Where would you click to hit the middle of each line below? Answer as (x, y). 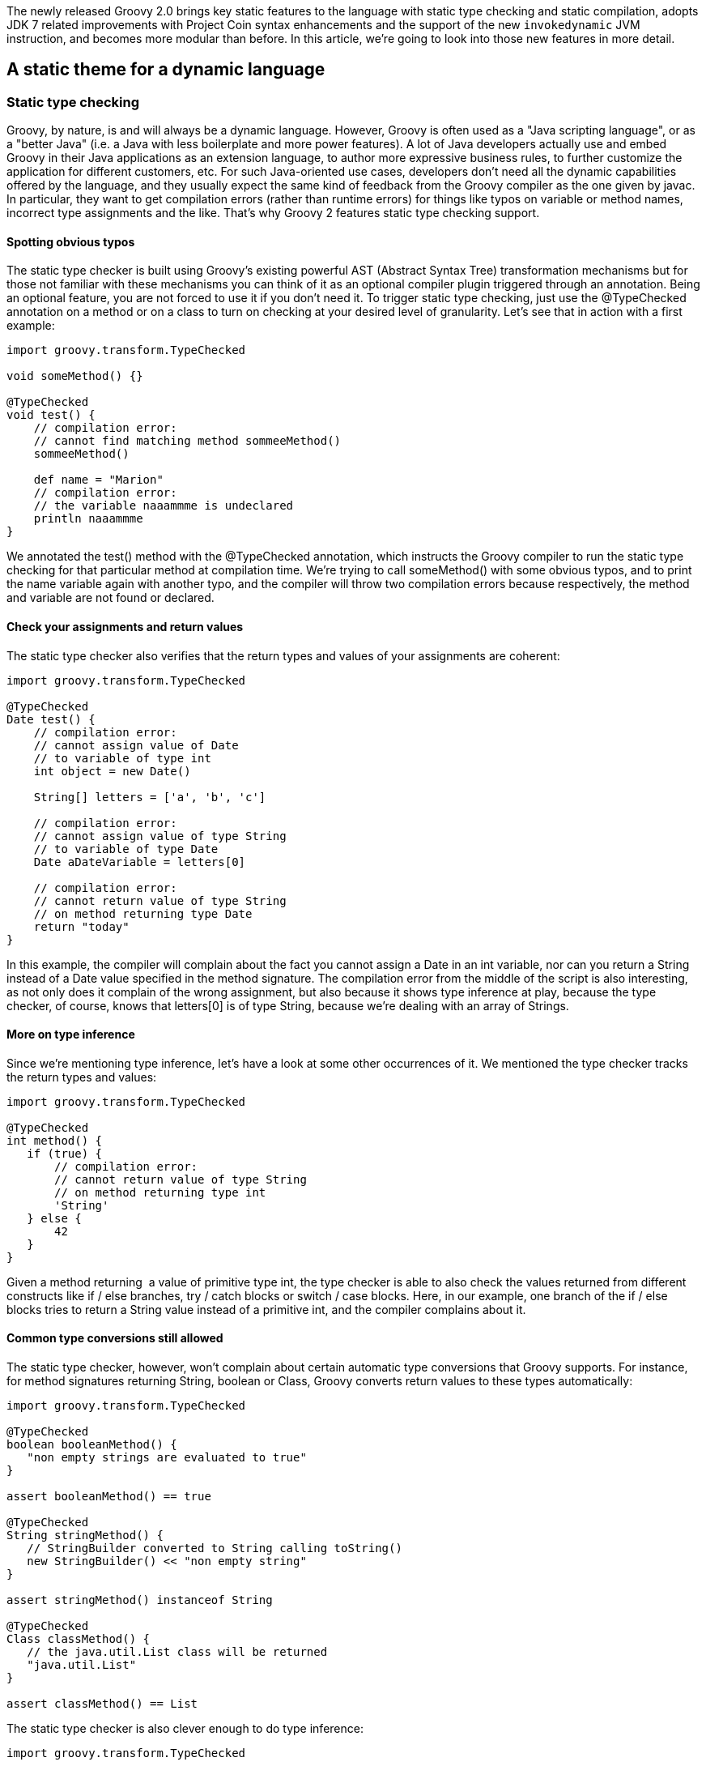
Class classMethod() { (79, 1639)
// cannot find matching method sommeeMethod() (187, 441)
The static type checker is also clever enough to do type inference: (185, 1729)
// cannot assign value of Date (136, 745)
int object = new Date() (112, 771)
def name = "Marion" (98, 480)
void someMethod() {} (75, 376)
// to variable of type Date (126, 849)
